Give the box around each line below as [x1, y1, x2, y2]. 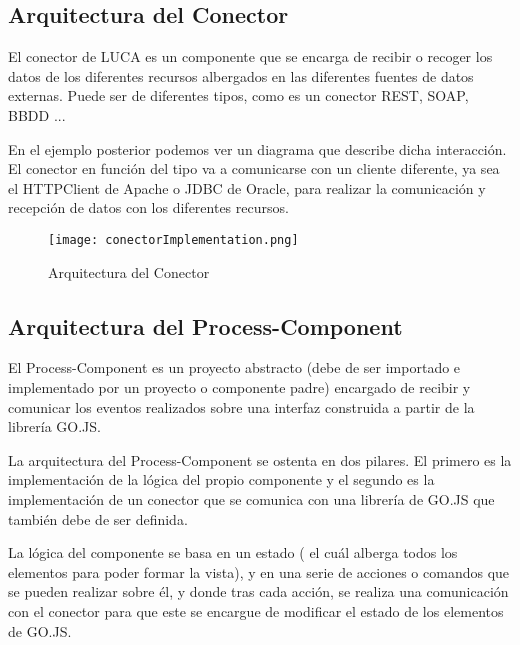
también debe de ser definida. [8, 508, 188, 529]
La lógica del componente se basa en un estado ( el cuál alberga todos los [8, 542, 458, 563]
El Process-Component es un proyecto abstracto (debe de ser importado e [8, 357, 461, 378]
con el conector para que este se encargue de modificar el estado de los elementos [8, 600, 504, 621]
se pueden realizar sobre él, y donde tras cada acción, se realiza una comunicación [8, 581, 509, 602]
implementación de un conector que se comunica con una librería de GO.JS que [8, 488, 495, 509]
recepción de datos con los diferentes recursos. [8, 197, 289, 218]
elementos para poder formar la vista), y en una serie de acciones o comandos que [8, 561, 510, 582]
